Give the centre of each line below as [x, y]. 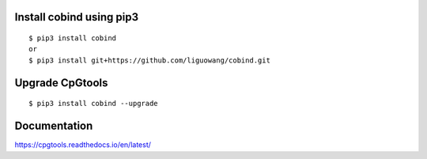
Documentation [54, 126]
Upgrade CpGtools [61, 83]
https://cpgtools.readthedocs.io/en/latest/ [83, 145]
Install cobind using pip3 [77, 17]
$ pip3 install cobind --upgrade [93, 104]
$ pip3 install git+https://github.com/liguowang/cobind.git [149, 60]
